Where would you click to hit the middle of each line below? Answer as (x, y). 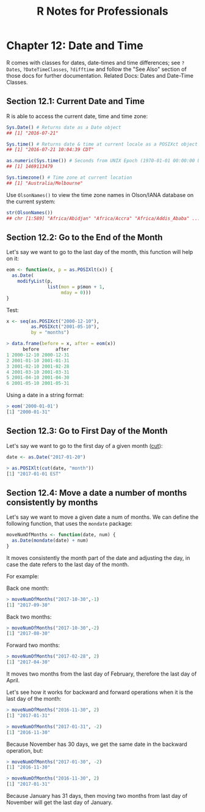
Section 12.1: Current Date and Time (76, 101)
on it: (13, 259)
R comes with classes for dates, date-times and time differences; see (93, 62)
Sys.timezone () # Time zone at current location (69, 177)
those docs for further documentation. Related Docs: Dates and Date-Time (100, 75)
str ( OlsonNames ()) (30, 212)
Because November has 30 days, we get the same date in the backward (97, 744)
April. (13, 680)
